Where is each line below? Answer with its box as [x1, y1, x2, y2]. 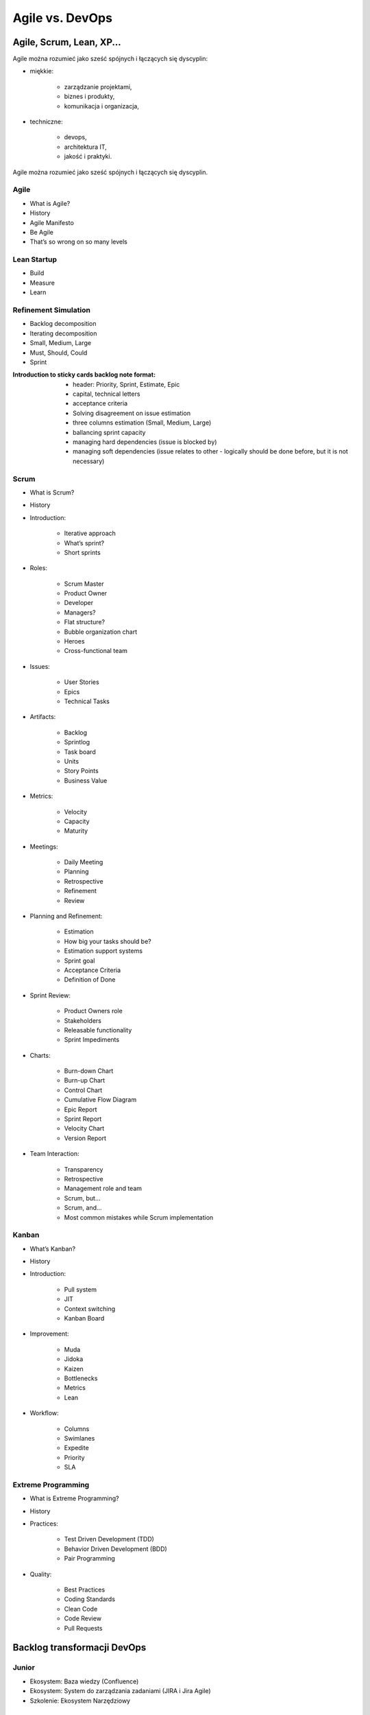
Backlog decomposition [29, 320, 97, 328]
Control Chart [64, 1086, 103, 1094]
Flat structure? [64, 618, 106, 626]
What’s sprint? [64, 539, 105, 547]
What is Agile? [29, 199, 71, 207]
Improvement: [29, 1329, 69, 1338]
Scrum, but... [64, 1194, 101, 1202]
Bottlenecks [64, 1374, 98, 1382]
